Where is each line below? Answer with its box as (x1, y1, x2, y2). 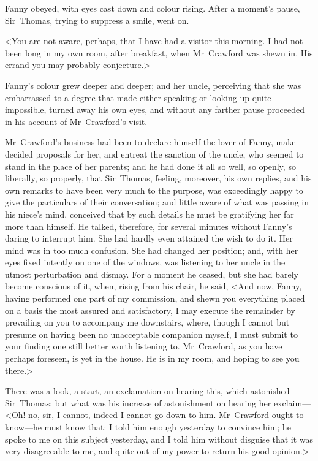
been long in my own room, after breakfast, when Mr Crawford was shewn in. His (5, 46, 313, 59)
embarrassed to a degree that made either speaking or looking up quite (5, 91, 271, 104)
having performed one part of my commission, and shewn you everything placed (5, 292, 305, 305)
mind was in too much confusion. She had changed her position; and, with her (5, 243, 298, 256)
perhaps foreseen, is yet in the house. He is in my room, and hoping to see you (5, 352, 300, 365)
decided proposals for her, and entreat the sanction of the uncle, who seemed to (5, 147, 304, 160)
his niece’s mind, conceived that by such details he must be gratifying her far (5, 207, 294, 220)
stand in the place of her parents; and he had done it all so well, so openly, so (5, 159, 296, 172)
